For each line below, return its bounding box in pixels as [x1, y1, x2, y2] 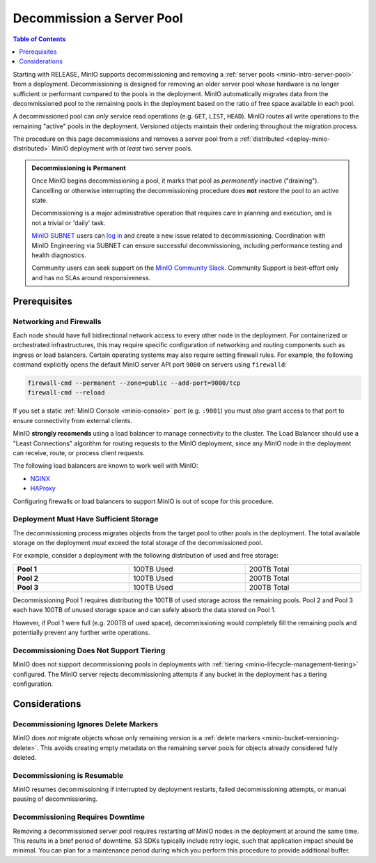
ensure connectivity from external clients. [13, 416, 132, 425]
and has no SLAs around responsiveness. [31, 273, 151, 282]
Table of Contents [13, 35, 66, 43]
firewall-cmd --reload [27, 389, 105, 397]
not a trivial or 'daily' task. [31, 218, 106, 227]
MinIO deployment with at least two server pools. [51, 144, 193, 153]
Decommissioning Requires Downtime [13, 812, 146, 822]
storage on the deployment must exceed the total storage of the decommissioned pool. [13, 539, 263, 547]
